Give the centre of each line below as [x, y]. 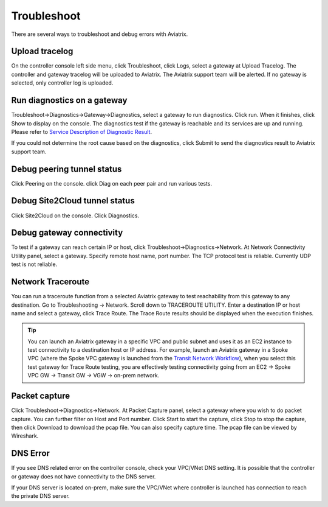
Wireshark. [25, 436]
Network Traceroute [50, 282]
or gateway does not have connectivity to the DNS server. [84, 476]
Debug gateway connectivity [67, 233]
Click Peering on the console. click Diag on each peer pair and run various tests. [112, 183]
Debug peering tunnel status [67, 169]
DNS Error [30, 453]
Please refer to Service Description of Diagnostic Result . [81, 131]
